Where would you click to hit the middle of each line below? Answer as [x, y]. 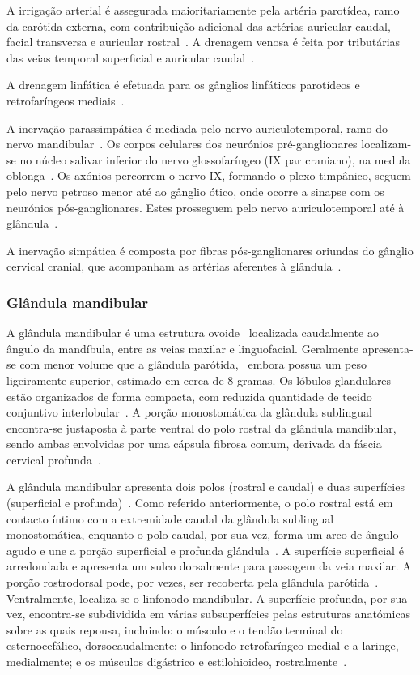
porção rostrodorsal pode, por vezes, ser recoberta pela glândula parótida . [193, 582]
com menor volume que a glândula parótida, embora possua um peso [193, 364]
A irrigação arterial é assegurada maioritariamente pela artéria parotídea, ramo [203, 10]
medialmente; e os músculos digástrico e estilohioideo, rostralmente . [177, 661]
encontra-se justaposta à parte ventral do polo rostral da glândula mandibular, [202, 427]
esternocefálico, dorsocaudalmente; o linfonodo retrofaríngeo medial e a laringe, [203, 645]
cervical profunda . [54, 459]
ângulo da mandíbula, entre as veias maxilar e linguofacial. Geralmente [183, 348]
